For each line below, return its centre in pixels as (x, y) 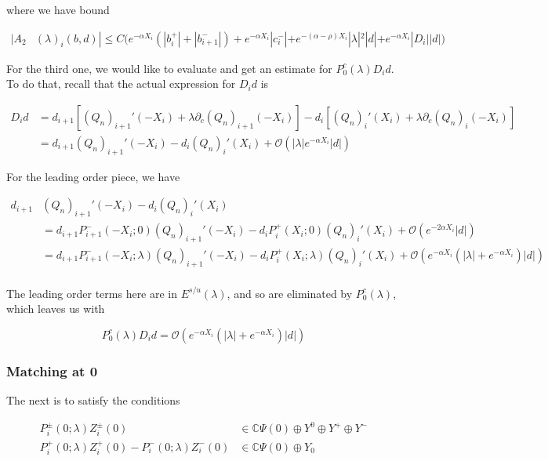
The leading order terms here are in (92, 293)
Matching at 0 (52, 370)
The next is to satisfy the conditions (93, 400)
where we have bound (58, 9)
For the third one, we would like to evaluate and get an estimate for (169, 68)
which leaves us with (56, 309)
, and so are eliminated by (290, 293)
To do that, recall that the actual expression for (121, 83)
